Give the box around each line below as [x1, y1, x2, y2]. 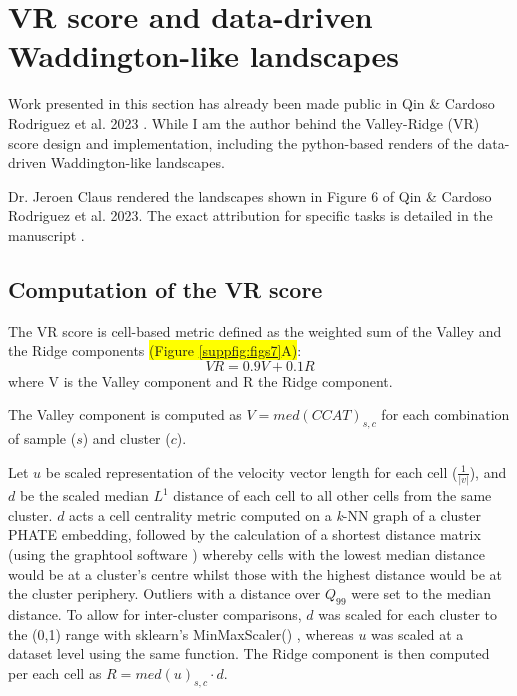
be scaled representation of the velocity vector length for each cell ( [45, 461, 458, 482]
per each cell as [8, 662, 102, 683]
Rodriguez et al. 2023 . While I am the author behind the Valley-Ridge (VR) [8, 112, 480, 133]
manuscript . [8, 224, 85, 245]
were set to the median [351, 583, 492, 604]
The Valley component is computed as [8, 404, 242, 425]
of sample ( [8, 428, 77, 449]
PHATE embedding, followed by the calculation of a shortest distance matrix [8, 524, 481, 545]
